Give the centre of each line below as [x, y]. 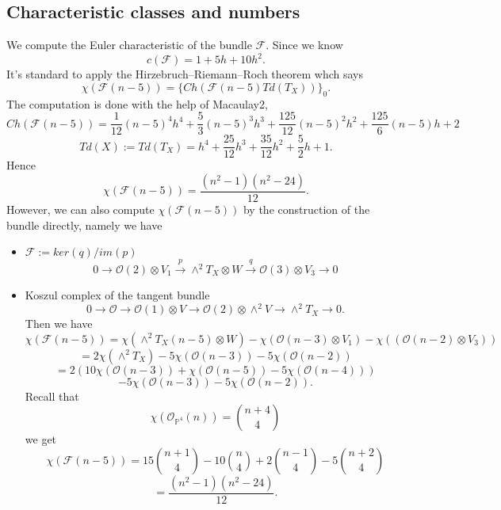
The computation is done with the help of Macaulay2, [137, 103]
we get [41, 439]
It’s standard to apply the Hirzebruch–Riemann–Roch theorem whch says [185, 74]
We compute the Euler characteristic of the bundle [129, 45]
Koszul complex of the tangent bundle [117, 295]
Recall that [52, 396]
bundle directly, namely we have [84, 225]
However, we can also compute [80, 209]
